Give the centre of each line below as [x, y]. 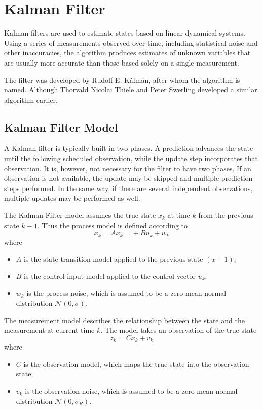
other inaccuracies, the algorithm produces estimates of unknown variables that [127, 53]
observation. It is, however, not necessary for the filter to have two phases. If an [128, 168]
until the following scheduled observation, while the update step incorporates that [131, 158]
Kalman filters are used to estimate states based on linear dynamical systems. [125, 33]
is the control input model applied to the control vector [110, 276]
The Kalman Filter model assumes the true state [80, 215]
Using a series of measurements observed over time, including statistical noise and [131, 42]
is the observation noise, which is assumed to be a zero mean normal [131, 391]
